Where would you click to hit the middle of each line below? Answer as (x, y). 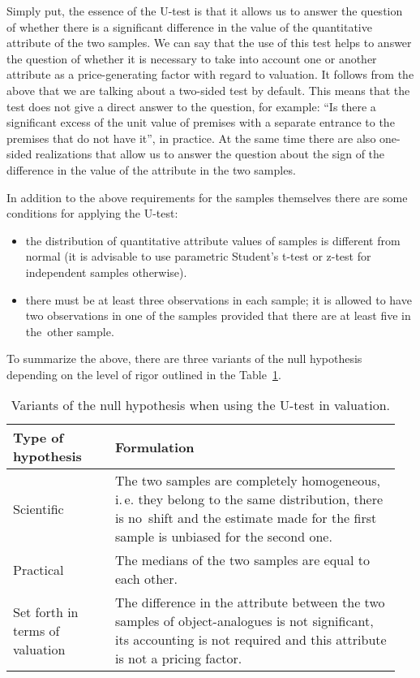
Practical (39, 569)
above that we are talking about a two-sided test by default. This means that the (208, 90)
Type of (39, 438)
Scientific (39, 508)
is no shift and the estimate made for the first (246, 518)
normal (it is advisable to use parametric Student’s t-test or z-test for (198, 256)
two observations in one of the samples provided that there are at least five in (218, 315)
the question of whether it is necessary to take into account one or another (192, 58)
